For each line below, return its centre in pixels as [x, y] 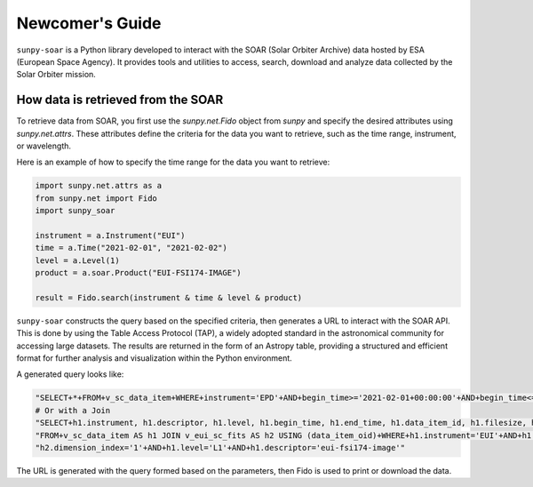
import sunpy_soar [75, 211]
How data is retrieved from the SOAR [120, 100]
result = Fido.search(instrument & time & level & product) [169, 297]
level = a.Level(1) [77, 260]
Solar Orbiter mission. [56, 75]
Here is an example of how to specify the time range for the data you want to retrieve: [173, 162]
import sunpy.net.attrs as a [99, 186]
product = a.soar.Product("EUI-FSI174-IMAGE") [138, 273]
